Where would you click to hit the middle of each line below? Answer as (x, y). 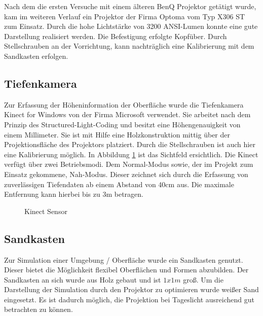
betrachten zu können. (39, 309)
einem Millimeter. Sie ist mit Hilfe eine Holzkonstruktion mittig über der (117, 134)
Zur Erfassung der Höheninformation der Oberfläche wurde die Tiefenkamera (124, 104)
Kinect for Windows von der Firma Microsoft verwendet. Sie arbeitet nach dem (127, 114)
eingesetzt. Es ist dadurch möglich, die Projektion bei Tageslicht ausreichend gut (129, 299)
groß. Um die (203, 279)
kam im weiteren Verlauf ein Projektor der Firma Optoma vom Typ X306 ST (125, 16)
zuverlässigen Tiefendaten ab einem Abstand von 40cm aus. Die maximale (119, 184)
